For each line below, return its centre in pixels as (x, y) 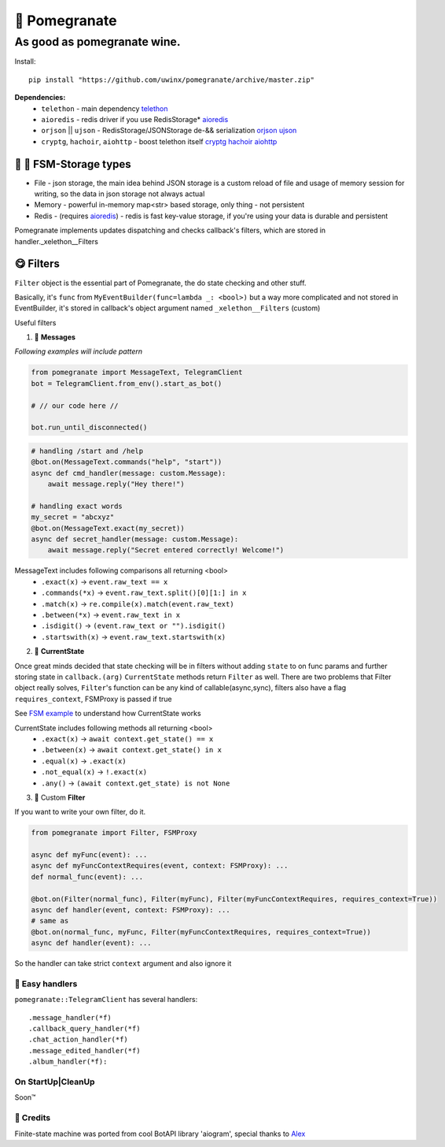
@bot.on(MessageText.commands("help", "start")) (127, 462)
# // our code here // (75, 405)
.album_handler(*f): (68, 1062)
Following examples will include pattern (79, 351)
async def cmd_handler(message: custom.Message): (129, 473)
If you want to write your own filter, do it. (80, 812)
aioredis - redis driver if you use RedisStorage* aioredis (135, 119)
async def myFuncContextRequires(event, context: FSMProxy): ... (160, 866)
